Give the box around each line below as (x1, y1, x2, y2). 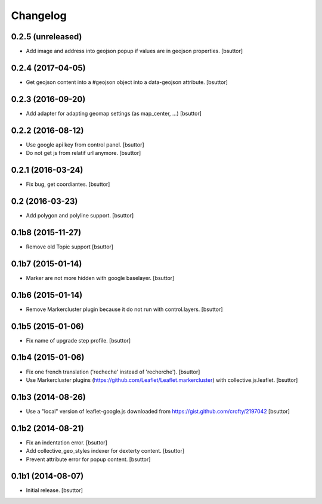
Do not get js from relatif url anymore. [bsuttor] (26, 150, 141, 157)
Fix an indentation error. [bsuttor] (26, 438, 107, 446)
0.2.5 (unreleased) (11, 32, 82, 42)
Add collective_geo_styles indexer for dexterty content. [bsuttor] (26, 447, 185, 455)
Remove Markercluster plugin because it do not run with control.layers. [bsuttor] (26, 306, 223, 313)
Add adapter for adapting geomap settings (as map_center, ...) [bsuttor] (26, 110, 202, 117)
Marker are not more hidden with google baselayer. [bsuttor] (26, 274, 175, 281)
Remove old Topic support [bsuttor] (26, 243, 113, 250)
